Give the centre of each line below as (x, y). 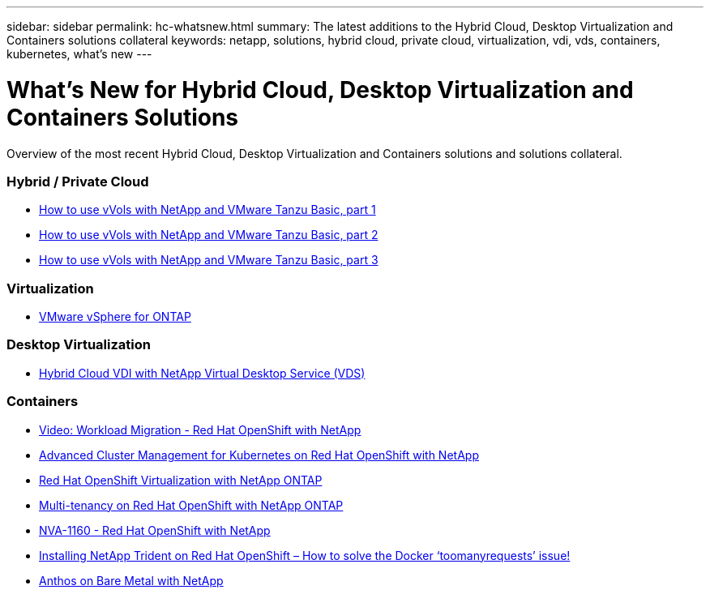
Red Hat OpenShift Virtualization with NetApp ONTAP (181, 480)
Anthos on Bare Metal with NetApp (131, 580)
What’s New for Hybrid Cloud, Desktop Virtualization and (320, 90)
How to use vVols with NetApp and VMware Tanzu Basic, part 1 (207, 210)
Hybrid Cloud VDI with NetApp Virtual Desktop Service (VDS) (202, 373)
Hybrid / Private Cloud (78, 181)
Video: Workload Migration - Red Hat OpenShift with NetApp (200, 429)
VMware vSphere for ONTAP (115, 316)
